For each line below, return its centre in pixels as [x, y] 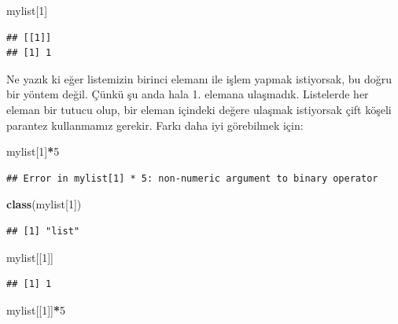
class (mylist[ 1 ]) [44, 204]
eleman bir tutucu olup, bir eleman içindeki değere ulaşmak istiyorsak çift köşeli [199, 109]
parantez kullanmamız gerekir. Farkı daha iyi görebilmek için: [155, 125]
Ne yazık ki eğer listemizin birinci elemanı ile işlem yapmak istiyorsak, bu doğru [199, 78]
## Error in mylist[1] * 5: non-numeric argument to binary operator [192, 178]
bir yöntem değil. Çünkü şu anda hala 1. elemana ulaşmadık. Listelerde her [188, 94]
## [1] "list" [43, 231]
